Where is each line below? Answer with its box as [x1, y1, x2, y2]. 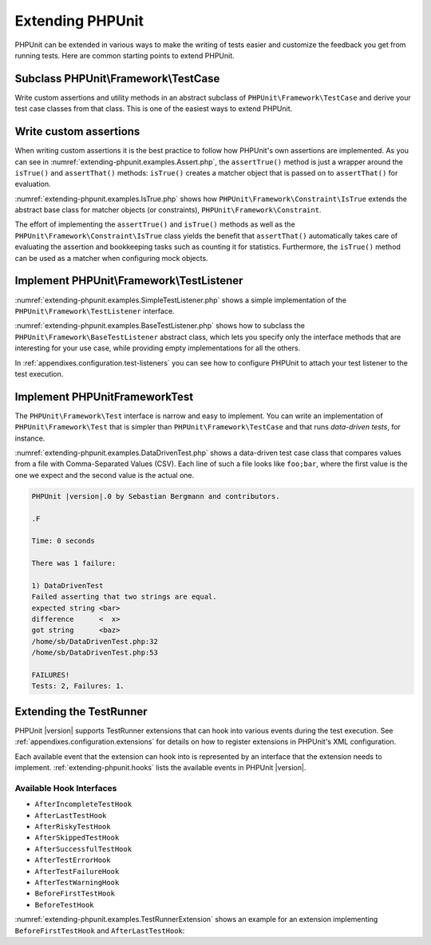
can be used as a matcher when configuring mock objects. [14, 253, 208, 263]
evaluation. [14, 180, 51, 189]
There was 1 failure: [31, 559, 117, 568]
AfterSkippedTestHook [34, 833, 120, 842]
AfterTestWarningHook [34, 878, 120, 887]
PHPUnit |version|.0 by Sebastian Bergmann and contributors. [31, 492, 280, 500]
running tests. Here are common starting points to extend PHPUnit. [14, 50, 235, 60]
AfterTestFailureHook [34, 867, 120, 876]
